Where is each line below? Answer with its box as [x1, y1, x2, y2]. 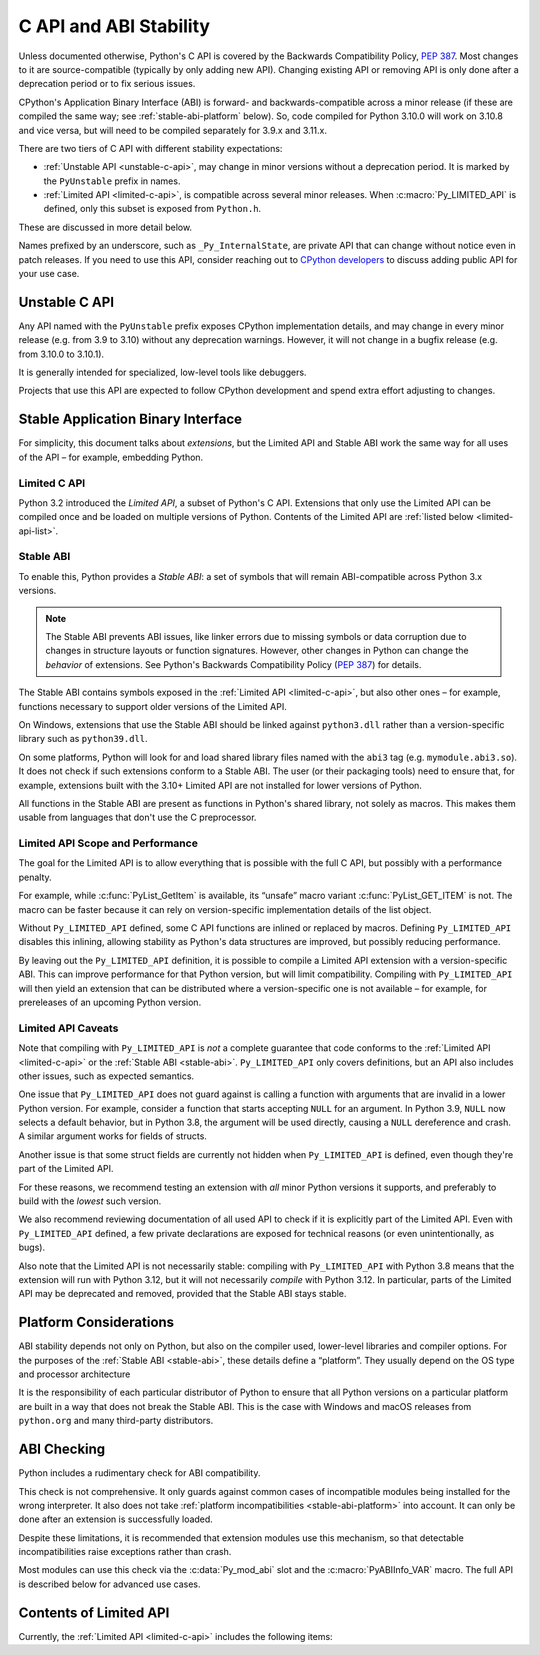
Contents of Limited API [18, 1604, 170, 1621]
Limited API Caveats [18, 1021, 119, 1035]
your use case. [18, 268, 80, 280]
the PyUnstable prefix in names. [43, 175, 181, 187]
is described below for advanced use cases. [18, 1578, 201, 1590]
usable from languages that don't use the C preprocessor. [18, 811, 257, 824]
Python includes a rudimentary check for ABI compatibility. [18, 1467, 261, 1479]
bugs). [18, 1241, 45, 1254]
